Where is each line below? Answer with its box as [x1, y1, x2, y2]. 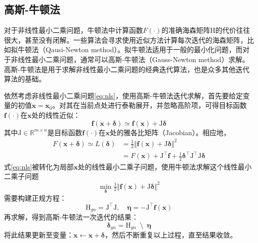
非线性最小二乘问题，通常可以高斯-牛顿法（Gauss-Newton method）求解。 [10, 54, 250, 64]
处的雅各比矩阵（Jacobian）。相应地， [110, 127, 231, 137]
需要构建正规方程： [4, 192, 66, 203]
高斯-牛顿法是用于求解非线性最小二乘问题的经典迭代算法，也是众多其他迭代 [4, 64, 250, 74]
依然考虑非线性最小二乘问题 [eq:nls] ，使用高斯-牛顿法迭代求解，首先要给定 [4, 90, 243, 100]
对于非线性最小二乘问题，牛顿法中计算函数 [4, 25, 143, 35]
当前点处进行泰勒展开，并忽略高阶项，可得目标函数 [80, 100, 247, 110]
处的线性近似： [31, 109, 80, 120]
